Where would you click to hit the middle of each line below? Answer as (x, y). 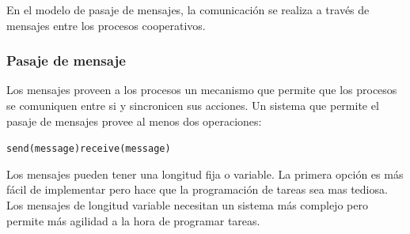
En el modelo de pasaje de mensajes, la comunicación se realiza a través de (188, 9)
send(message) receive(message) (89, 149)
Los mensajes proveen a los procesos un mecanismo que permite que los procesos (202, 90)
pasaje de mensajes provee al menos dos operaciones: (134, 121)
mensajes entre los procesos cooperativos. (106, 25)
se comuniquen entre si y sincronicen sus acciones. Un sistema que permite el (193, 105)
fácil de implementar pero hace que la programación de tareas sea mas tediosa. (197, 189)
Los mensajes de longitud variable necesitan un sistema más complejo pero (187, 205)
